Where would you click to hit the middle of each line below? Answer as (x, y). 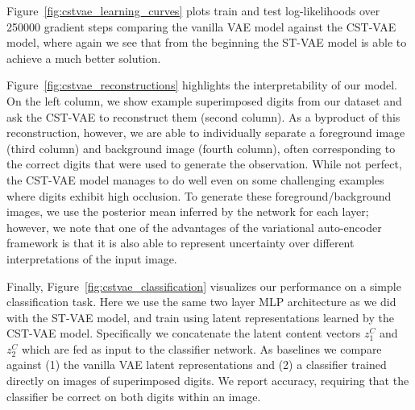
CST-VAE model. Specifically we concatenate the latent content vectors (184, 333)
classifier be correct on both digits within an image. (134, 396)
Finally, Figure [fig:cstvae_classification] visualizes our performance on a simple (204, 286)
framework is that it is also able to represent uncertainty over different (181, 243)
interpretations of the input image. (92, 258)
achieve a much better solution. (84, 58)
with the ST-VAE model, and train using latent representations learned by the (200, 317)
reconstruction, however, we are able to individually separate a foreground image (206, 133)
